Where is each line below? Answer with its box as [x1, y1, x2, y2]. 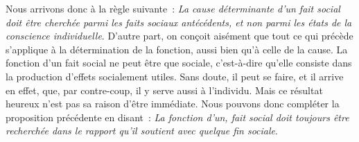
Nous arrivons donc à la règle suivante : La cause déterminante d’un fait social [6, 1, 340, 15]
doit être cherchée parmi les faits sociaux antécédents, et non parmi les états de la [6, 15, 352, 29]
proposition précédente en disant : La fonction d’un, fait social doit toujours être [6, 109, 349, 124]
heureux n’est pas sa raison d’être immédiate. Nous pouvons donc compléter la [6, 96, 340, 111]
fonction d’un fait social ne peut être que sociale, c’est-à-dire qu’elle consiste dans [6, 55, 352, 70]
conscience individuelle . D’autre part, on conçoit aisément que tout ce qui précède [6, 28, 353, 43]
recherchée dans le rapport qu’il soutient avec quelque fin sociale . [6, 123, 278, 138]
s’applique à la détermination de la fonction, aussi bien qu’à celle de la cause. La [6, 42, 348, 56]
